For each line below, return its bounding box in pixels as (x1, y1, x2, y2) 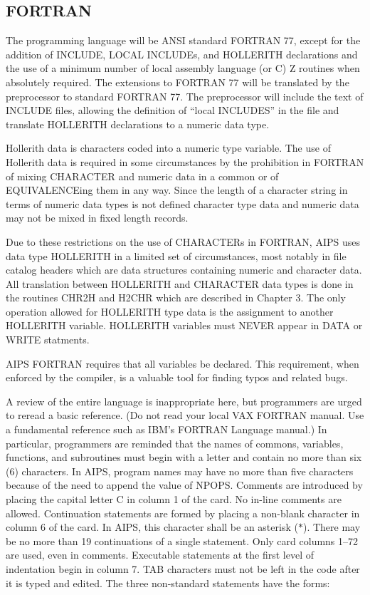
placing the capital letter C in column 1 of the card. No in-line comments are (6, 492, 342, 507)
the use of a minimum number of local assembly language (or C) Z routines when (6, 61, 360, 76)
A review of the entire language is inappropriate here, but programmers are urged (6, 393, 362, 408)
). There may (302, 519, 361, 534)
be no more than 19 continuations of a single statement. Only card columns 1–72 (6, 533, 359, 548)
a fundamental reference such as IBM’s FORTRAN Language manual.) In (6, 422, 327, 437)
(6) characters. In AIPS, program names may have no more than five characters (6, 463, 354, 478)
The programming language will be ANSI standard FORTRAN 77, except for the (6, 33, 361, 48)
